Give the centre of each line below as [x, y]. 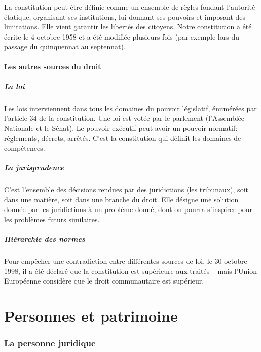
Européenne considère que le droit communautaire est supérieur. [104, 281]
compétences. [25, 148]
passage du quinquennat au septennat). [65, 46]
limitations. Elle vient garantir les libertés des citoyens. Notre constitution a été [128, 27]
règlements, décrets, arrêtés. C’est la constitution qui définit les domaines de [123, 138]
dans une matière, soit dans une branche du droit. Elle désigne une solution [121, 199]
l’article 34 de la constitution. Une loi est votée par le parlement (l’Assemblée [124, 118]
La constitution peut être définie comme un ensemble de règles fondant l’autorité [130, 7]
